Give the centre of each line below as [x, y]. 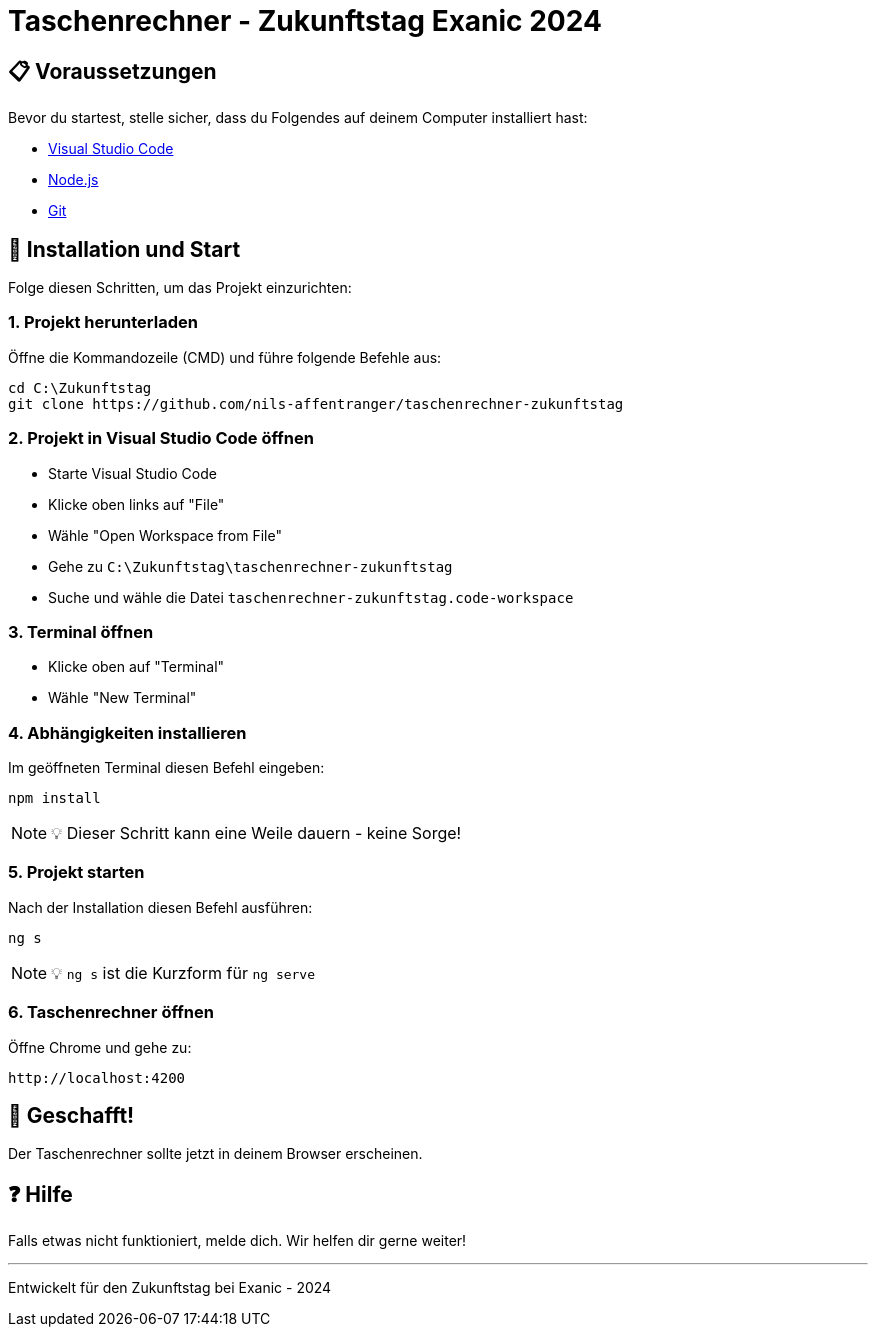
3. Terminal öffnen [81, 631]
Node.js [73, 180]
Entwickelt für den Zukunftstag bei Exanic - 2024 [170, 1288]
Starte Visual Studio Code [132, 473]
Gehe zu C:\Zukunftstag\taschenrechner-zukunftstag [250, 566]
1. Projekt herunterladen [103, 322]
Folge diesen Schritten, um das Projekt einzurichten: [180, 288]
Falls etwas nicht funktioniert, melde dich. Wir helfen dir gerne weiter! [237, 1241]
